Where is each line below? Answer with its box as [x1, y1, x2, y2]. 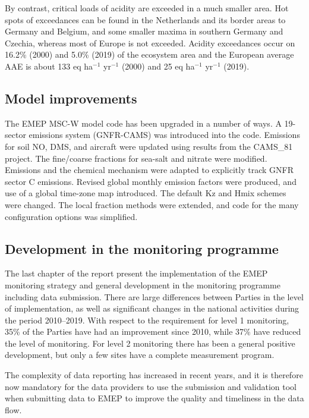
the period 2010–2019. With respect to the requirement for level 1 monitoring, [5, 313, 289, 326]
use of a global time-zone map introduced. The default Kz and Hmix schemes [5, 187, 286, 199]
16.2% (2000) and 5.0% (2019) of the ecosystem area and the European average [5, 48, 294, 61]
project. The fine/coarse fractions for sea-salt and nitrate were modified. [5, 152, 267, 164]
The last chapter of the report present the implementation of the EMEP [5, 267, 268, 279]
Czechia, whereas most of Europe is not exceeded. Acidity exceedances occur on [5, 36, 295, 49]
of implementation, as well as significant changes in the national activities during [5, 302, 299, 315]
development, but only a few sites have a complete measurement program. [5, 348, 275, 361]
